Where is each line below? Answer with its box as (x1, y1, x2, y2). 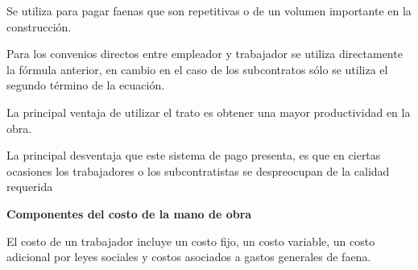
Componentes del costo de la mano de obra (6, 205, 252, 222)
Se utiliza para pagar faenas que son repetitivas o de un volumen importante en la (6, 2, 412, 19)
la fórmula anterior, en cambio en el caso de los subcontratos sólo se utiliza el (6, 60, 388, 77)
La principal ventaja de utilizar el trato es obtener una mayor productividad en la (6, 103, 411, 120)
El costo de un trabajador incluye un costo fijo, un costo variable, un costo (6, 232, 375, 249)
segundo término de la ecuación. (6, 77, 165, 93)
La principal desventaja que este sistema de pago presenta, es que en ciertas (6, 147, 381, 164)
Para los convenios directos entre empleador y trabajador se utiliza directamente (6, 45, 403, 62)
